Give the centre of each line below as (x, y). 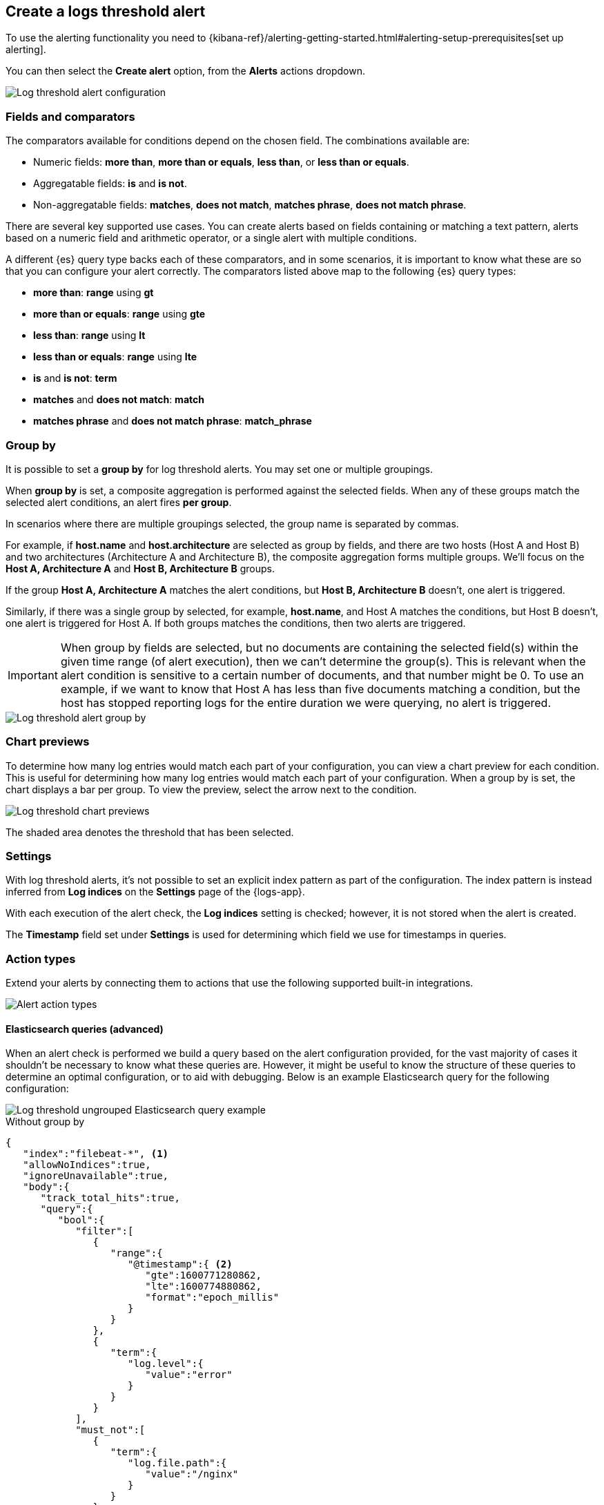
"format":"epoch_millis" (212, 1298)
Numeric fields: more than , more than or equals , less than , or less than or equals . (221, 162)
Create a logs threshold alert (106, 11)
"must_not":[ (110, 1430)
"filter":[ (105, 1231)
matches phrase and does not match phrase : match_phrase (173, 421)
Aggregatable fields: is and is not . (110, 184)
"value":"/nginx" (192, 1474)
